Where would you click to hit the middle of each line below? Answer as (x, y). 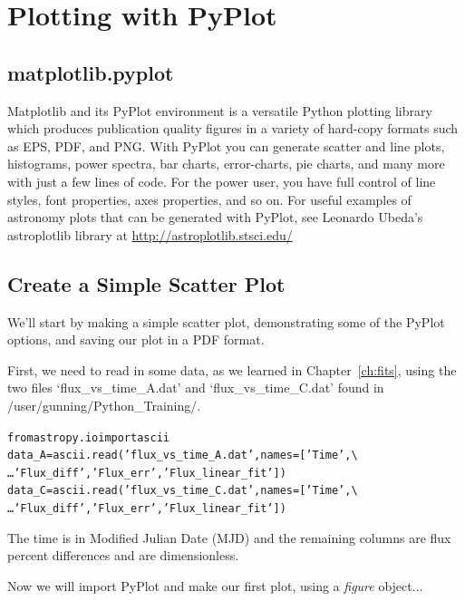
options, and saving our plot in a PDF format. (136, 339)
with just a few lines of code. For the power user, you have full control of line (222, 181)
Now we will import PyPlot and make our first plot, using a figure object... (215, 585)
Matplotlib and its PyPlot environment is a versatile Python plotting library (220, 110)
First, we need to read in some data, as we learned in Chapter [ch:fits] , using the (232, 369)
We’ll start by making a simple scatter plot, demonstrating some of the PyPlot (226, 321)
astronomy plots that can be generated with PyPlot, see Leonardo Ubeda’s (215, 217)
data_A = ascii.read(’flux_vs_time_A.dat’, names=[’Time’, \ (183, 456)
